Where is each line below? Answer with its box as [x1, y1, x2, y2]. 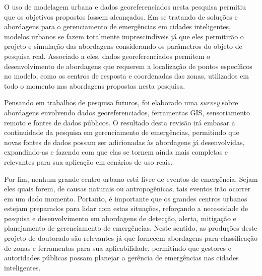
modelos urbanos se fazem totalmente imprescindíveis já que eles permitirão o [4, 31, 244, 41]
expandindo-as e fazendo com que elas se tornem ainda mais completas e [4, 147, 228, 157]
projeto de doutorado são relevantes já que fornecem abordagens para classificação [4, 233, 258, 243]
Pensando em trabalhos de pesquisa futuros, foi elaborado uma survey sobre [4, 97, 238, 108]
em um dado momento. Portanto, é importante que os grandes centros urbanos [4, 193, 247, 203]
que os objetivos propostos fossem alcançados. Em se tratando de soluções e [4, 11, 238, 22]
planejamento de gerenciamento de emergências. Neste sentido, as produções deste [4, 223, 257, 233]
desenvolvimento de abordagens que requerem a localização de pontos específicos [4, 60, 252, 71]
